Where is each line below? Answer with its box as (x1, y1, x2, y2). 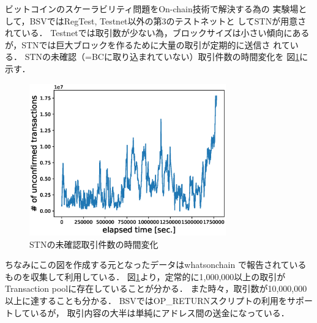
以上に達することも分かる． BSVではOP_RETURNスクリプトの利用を (5, 294, 288, 306)
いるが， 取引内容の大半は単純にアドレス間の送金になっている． (30, 306, 289, 319)
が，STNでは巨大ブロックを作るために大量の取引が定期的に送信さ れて (5, 38, 290, 51)
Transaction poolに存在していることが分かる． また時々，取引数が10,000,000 (5, 282, 307, 295)
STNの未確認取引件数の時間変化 (29, 237, 158, 250)
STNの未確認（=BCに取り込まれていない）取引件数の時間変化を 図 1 (24, 50, 300, 63)
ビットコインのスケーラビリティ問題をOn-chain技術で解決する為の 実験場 (5, 2, 299, 15)
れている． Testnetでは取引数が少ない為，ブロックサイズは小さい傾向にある (5, 26, 310, 39)
